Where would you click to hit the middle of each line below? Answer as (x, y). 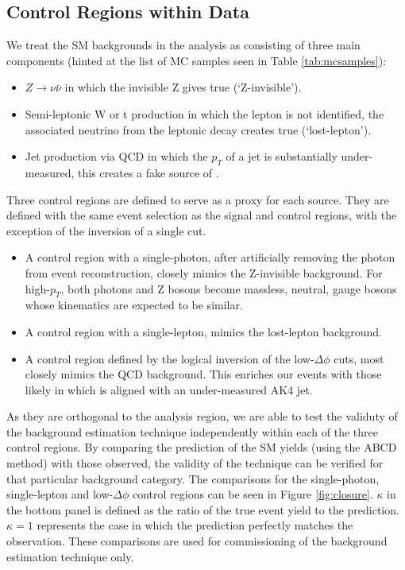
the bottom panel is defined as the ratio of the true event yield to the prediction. (203, 509)
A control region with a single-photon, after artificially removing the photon (210, 257)
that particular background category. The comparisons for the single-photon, (193, 478)
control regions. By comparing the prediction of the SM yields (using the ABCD (202, 447)
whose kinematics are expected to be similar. (134, 305)
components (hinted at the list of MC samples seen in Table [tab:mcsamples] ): (197, 60)
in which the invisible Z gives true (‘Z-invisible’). (183, 87)
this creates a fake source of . (148, 172)
